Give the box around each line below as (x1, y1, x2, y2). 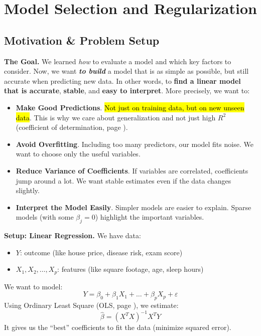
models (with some (16, 212, 74, 222)
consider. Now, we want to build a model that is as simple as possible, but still (4, 66, 249, 76)
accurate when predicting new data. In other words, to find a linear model (4, 75, 241, 86)
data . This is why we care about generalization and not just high (16, 112, 216, 122)
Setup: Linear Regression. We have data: (4, 230, 141, 241)
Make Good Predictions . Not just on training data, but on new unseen (16, 102, 244, 112)
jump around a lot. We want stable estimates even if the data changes (16, 175, 231, 186)
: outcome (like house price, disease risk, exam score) (20, 247, 183, 257)
